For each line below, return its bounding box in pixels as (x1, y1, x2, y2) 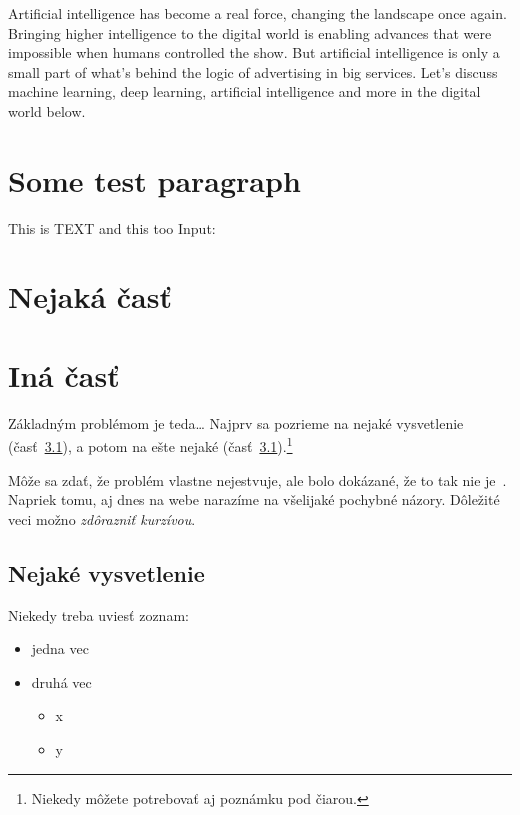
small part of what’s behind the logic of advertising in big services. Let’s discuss (8, 61, 498, 82)
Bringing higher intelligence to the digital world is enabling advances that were (8, 22, 492, 43)
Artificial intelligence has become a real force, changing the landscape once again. (8, 3, 507, 23)
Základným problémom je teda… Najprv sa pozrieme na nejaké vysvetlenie (8, 412, 464, 433)
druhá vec (31, 671, 92, 692)
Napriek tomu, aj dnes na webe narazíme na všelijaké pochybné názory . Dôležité (8, 489, 500, 510)
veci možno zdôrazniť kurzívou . (8, 508, 196, 529)
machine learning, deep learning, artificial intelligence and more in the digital (8, 81, 481, 102)
